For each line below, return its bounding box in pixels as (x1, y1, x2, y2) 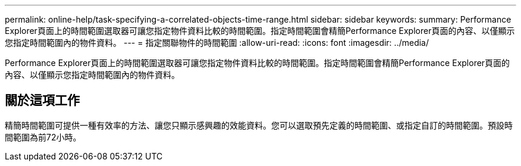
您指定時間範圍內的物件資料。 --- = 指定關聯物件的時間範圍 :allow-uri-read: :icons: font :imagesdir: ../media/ (5, 37, 429, 48)
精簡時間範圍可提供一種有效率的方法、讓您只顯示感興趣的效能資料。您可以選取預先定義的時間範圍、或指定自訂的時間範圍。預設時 (5, 120, 513, 130)
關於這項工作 (5, 93, 80, 108)
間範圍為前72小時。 (5, 131, 81, 142)
